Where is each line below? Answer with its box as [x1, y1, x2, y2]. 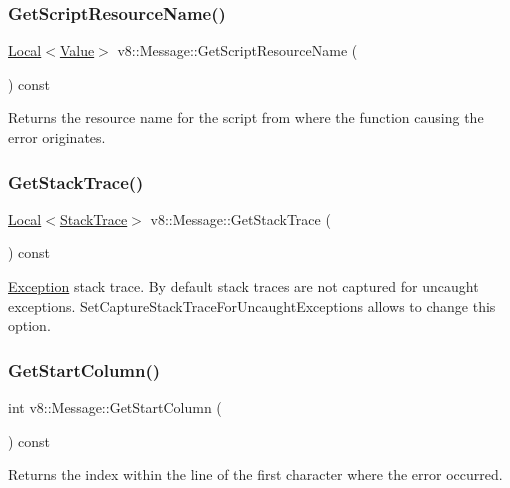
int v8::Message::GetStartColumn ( [8, 397, 222, 417]
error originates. [8, 127, 106, 147]
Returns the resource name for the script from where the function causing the [8, 107, 484, 128]
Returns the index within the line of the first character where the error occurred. [8, 464, 503, 485]
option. [8, 315, 51, 336]
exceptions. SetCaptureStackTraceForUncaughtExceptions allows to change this [8, 295, 496, 316]
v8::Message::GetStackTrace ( [150, 208, 331, 229]
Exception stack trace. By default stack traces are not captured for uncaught [8, 276, 479, 296]
